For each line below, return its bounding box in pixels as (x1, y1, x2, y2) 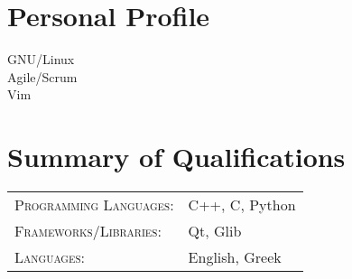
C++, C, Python (188, 194, 296, 216)
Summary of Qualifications (7, 138, 346, 175)
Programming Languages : (14, 194, 174, 216)
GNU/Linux (7, 50, 75, 69)
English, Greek (188, 246, 282, 268)
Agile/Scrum (7, 67, 78, 86)
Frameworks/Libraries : (14, 220, 162, 242)
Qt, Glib (188, 220, 242, 242)
